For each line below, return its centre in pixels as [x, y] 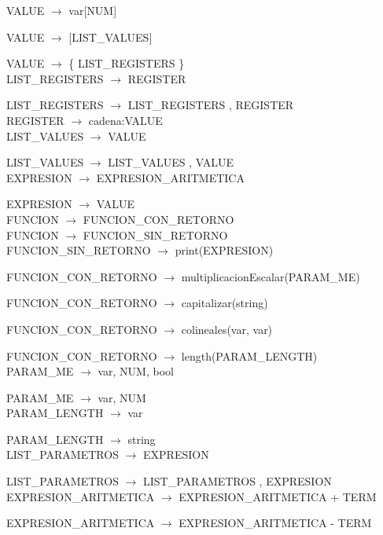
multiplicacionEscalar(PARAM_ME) [271, 276]
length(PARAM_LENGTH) [249, 355]
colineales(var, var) [227, 329]
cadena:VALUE [125, 120]
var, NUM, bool [136, 371]
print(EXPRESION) [224, 250]
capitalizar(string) [225, 303]
